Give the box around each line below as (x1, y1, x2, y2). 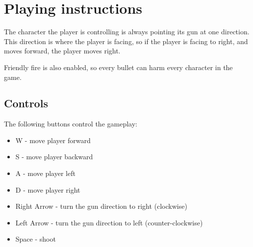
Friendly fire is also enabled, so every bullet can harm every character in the (4, 62, 233, 72)
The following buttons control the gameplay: (4, 119, 137, 129)
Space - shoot (15, 234, 56, 244)
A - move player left (15, 168, 76, 178)
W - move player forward (15, 135, 91, 145)
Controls (4, 96, 48, 111)
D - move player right (15, 184, 80, 195)
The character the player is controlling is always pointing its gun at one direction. (4, 26, 250, 37)
